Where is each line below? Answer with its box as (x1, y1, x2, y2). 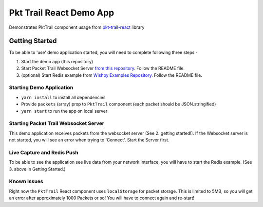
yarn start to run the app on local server (21, 108, 108, 114)
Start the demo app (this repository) (21, 58, 94, 64)
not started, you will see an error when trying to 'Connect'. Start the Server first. (9, 137, 169, 143)
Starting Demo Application (9, 84, 74, 91)
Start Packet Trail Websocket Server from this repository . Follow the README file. (21, 66, 185, 71)
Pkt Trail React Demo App (9, 7, 114, 18)
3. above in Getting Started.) (9, 166, 66, 172)
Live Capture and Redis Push (9, 149, 78, 155)
